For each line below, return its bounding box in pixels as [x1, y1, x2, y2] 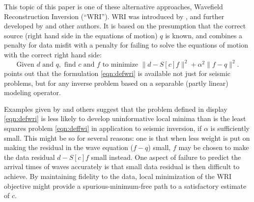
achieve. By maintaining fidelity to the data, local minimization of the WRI [4, 171, 232, 181]
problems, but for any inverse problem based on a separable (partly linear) [4, 77, 228, 88]
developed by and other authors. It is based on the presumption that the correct [4, 21, 246, 31]
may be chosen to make [178, 142, 249, 152]
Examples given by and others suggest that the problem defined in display [4, 103, 227, 114]
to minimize [102, 61, 138, 69]
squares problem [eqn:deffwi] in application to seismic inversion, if [4, 123, 202, 133]
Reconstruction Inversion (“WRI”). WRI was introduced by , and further [4, 11, 225, 21]
